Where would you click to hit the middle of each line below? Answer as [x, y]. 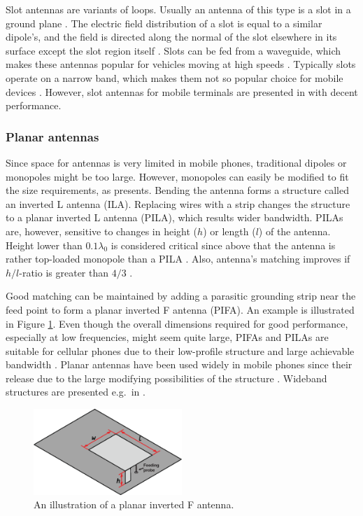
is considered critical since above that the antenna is [223, 245]
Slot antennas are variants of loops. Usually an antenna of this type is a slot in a [178, 9]
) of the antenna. [294, 231]
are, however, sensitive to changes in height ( [102, 231]
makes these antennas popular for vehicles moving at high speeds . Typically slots [181, 64]
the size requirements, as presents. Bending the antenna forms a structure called [177, 190]
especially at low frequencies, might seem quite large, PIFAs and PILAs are [167, 337]
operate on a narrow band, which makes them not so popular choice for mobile [175, 77]
